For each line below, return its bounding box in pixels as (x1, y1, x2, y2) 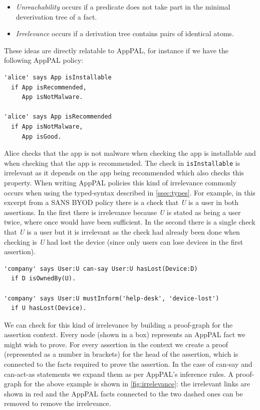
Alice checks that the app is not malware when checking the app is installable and (4, 148, 256, 158)
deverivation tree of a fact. (16, 11, 97, 22)
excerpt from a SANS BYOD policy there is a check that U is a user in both (4, 197, 239, 208)
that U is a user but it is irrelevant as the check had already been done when (4, 226, 240, 237)
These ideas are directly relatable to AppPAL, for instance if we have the (4, 45, 228, 55)
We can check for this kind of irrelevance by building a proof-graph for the (4, 319, 233, 330)
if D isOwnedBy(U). (11, 275, 76, 282)
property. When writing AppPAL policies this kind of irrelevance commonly (4, 177, 236, 187)
